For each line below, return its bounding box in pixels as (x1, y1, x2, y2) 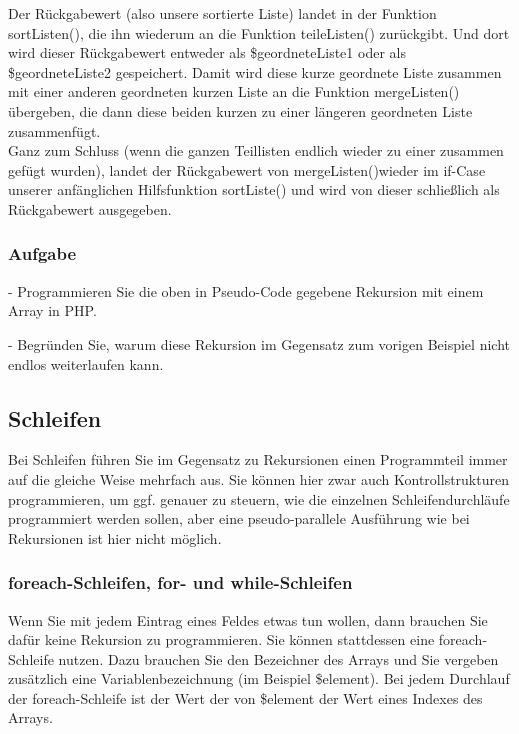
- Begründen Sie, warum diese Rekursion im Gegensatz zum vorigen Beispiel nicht (8, 333, 510, 354)
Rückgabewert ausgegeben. (8, 198, 172, 219)
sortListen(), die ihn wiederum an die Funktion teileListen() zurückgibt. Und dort (8, 22, 510, 43)
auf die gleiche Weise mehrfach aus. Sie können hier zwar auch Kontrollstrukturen (8, 468, 509, 489)
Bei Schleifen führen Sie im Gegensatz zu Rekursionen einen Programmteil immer (8, 449, 508, 470)
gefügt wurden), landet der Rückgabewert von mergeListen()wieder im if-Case (8, 159, 486, 180)
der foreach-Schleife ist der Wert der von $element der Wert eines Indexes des (8, 687, 483, 708)
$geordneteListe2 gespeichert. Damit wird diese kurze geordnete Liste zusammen (8, 61, 502, 82)
